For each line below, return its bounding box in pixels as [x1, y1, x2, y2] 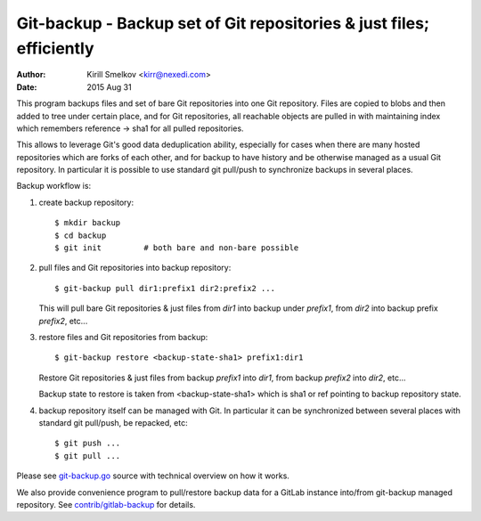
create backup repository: [38, 197, 134, 208]
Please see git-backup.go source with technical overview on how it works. [16, 470, 289, 481]
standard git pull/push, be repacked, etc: [38, 417, 188, 427]
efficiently [16, 38, 94, 58]
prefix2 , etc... [38, 315, 88, 326]
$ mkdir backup [54, 218, 121, 228]
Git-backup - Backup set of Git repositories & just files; [16, 13, 430, 33]
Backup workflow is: [16, 181, 92, 191]
